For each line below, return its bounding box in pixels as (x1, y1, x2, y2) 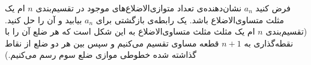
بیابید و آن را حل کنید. (5, 13, 82, 26)
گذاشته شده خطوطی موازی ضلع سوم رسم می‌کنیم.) (5, 48, 197, 61)
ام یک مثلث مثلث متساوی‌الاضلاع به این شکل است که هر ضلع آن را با (5, 25, 255, 38)
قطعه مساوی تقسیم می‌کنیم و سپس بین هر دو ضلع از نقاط (5, 36, 219, 49)
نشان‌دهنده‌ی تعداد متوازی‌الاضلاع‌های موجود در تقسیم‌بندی (35, 2, 242, 14)
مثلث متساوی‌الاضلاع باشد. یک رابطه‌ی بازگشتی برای (95, 13, 285, 26)
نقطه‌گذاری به (244, 36, 294, 49)
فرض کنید (255, 2, 291, 14)
